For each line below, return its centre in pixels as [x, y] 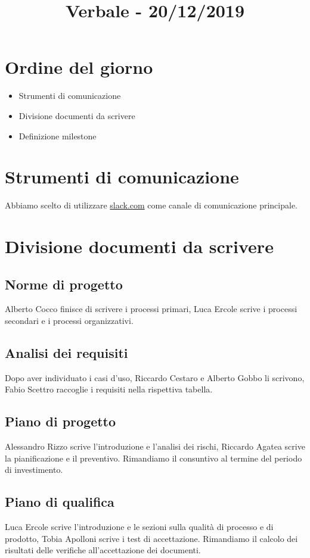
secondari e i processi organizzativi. [69, 320]
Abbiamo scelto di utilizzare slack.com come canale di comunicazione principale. [151, 205]
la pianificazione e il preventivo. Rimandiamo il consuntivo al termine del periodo [154, 458]
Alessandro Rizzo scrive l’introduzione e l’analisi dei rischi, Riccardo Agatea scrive [155, 446]
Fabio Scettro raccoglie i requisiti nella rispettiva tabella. [109, 389]
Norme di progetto [64, 284]
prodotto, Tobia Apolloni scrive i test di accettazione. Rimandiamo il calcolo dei [151, 538]
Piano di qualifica [60, 502]
